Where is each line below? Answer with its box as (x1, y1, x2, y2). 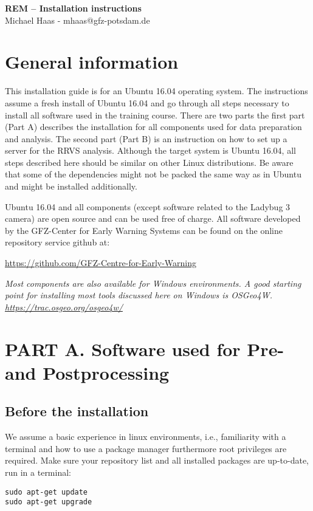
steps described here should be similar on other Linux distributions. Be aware (5, 156, 294, 168)
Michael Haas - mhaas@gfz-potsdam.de (5, 13, 150, 26)
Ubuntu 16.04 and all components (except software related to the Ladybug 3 (5, 200, 291, 213)
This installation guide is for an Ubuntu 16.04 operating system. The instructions (5, 84, 308, 97)
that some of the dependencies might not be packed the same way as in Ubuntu (5, 168, 301, 180)
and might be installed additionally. (5, 180, 137, 193)
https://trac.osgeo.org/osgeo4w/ (5, 300, 123, 313)
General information (5, 49, 179, 74)
